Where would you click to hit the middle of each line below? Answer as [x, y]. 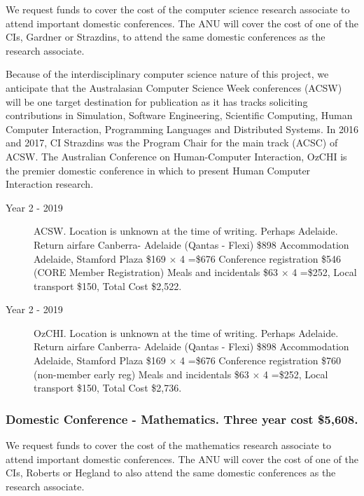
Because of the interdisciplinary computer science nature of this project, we [167, 74]
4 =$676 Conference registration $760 [261, 360]
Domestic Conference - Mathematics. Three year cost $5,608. [182, 419]
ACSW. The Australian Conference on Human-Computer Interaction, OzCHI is [176, 156]
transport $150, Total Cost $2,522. [108, 285]
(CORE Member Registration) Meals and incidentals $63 [156, 272]
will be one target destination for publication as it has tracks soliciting [157, 101]
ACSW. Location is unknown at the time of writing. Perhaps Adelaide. [186, 231]
